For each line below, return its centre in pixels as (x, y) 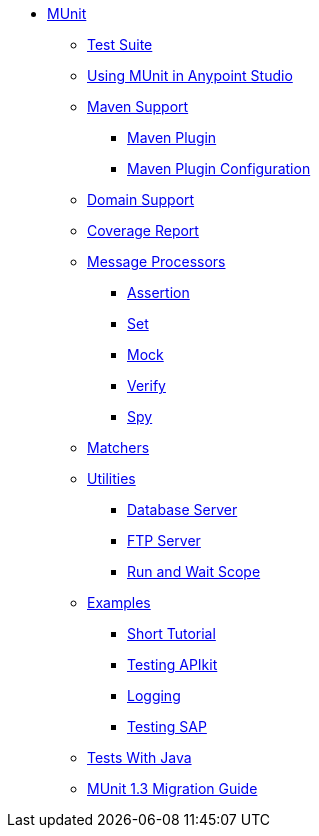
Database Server (182, 509)
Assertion (158, 292)
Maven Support (138, 106)
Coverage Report (143, 230)
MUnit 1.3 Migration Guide (172, 788)
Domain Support (141, 199)
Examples (119, 602)
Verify (146, 385)
